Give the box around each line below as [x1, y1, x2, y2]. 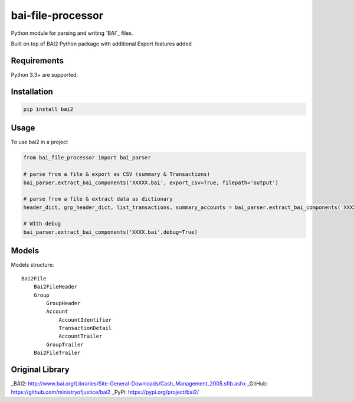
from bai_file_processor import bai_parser [23, 154, 152, 161]
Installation [11, 86, 53, 97]
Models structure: [11, 262, 54, 269]
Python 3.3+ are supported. [11, 71, 78, 78]
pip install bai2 [23, 106, 74, 112]
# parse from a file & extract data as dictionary [23, 195, 173, 202]
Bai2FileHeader [33, 283, 78, 290]
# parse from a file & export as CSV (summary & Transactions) [23, 171, 211, 178]
